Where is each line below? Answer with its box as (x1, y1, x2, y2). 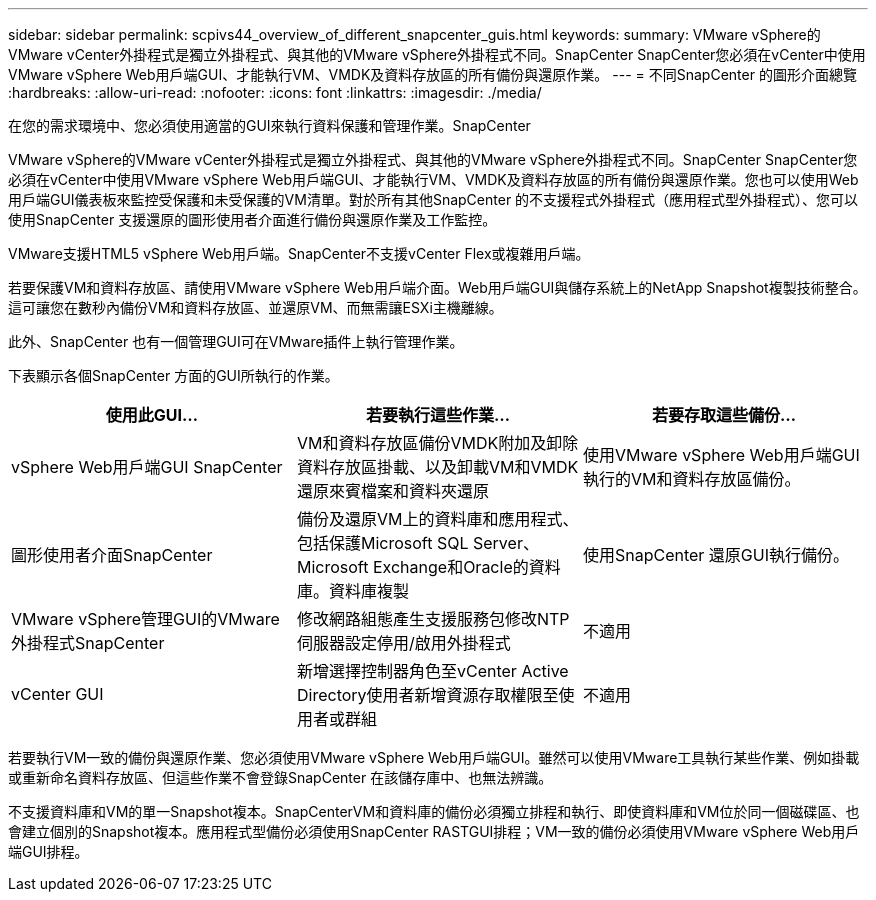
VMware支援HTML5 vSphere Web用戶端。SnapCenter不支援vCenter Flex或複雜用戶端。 (8, 245, 590, 262)
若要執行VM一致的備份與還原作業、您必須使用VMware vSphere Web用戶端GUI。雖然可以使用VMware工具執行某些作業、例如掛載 (8, 749, 860, 766)
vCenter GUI (11, 684, 104, 704)
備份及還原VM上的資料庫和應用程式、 (296, 509, 579, 529)
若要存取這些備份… (651, 405, 796, 425)
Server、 (473, 533, 539, 553)
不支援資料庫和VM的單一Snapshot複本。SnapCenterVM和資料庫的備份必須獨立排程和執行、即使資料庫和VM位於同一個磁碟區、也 (8, 803, 860, 820)
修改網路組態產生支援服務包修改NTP (296, 609, 570, 629)
